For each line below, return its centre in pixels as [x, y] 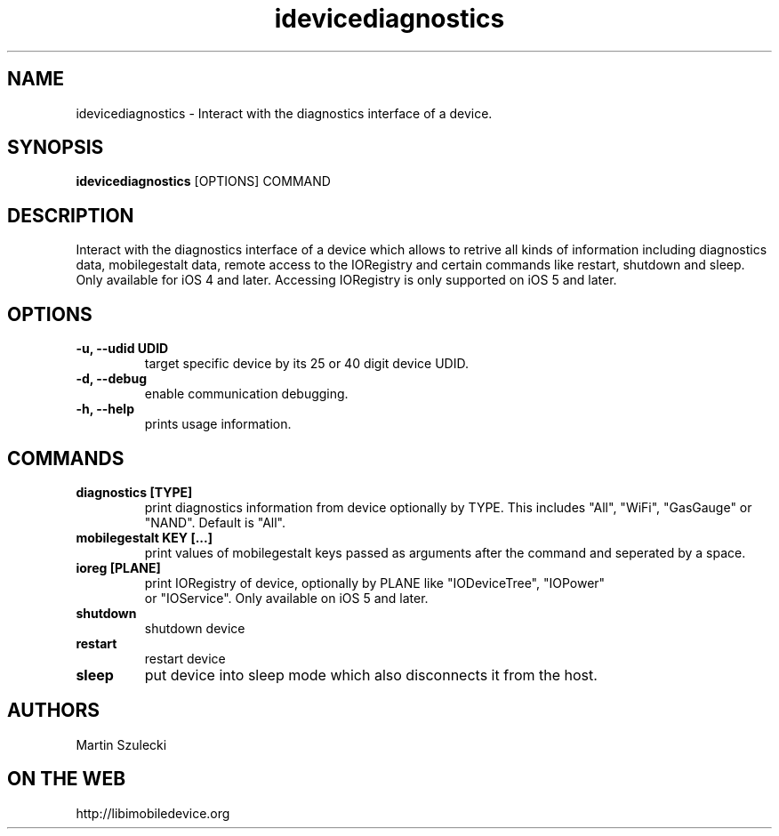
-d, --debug [111, 379]
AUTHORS [54, 711]
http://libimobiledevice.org [153, 813]
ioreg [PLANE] [118, 567]
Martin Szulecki [121, 744]
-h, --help [105, 409]
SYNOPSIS [56, 148]
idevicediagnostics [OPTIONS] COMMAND [203, 181]
